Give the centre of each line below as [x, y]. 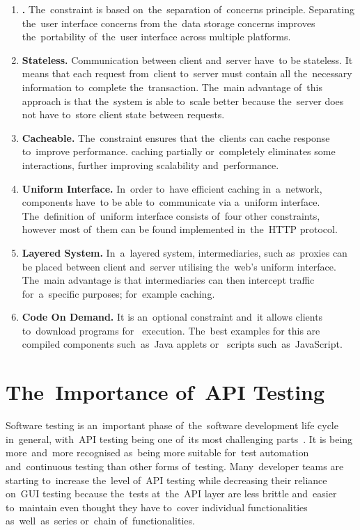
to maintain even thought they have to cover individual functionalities [157, 507]
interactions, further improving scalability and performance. [150, 164]
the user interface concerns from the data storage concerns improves [169, 23]
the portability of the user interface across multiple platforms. [156, 37]
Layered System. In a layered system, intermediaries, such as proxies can [185, 252]
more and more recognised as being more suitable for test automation [157, 452]
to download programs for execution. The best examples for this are [171, 330]
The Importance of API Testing [165, 392]
